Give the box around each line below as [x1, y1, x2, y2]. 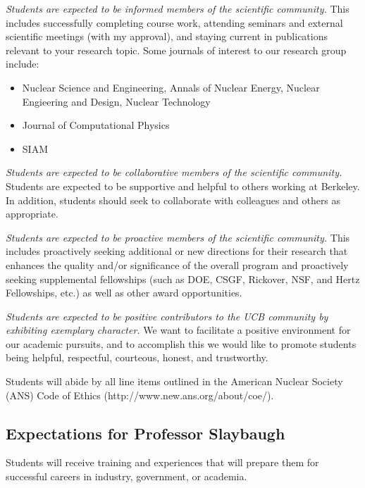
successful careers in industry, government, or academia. [6, 469, 247, 484]
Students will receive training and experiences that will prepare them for [6, 455, 319, 470]
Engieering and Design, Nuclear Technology [22, 94, 211, 108]
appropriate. [6, 206, 58, 221]
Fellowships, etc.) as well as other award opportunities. [6, 285, 242, 300]
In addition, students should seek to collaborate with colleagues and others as [6, 192, 341, 207]
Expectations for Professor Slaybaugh [6, 422, 285, 444]
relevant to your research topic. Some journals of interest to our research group [6, 42, 347, 57]
